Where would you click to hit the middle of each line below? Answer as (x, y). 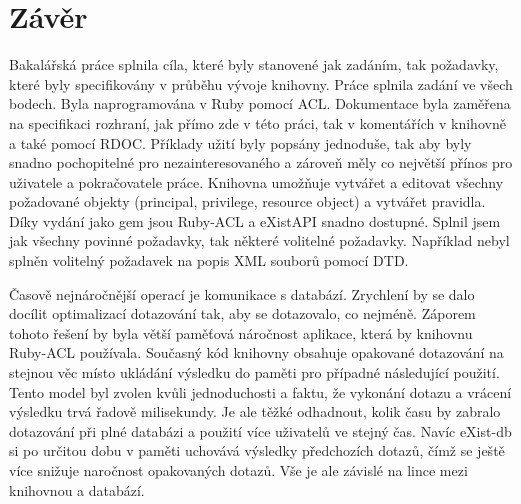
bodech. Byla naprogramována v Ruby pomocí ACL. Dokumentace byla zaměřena (260, 103)
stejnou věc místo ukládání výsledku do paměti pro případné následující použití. (254, 372)
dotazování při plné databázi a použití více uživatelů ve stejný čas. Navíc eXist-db (260, 430)
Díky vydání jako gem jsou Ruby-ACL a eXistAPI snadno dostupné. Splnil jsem (255, 220)
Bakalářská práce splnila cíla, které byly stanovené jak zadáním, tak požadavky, (254, 64)
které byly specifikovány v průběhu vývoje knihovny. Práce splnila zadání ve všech (261, 83)
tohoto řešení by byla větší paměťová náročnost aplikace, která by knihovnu (241, 332)
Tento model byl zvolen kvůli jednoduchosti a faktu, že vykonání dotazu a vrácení (260, 391)
